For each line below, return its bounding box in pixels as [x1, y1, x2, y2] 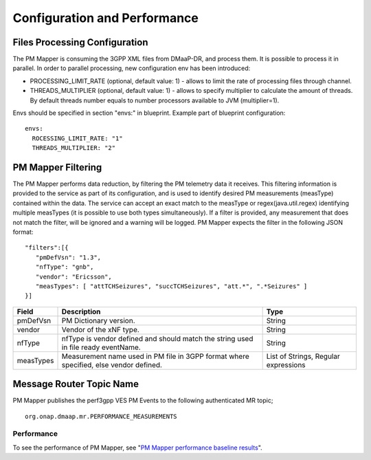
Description [61, 307, 101, 316]
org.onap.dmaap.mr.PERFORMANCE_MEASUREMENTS [25, 413, 178, 420]
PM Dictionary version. [61, 316, 135, 325]
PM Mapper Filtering [12, 162, 102, 173]
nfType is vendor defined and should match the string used [61, 333, 254, 343]
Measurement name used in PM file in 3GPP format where [61, 351, 250, 361]
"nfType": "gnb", [35, 263, 94, 271]
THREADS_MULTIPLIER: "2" [32, 144, 116, 152]
